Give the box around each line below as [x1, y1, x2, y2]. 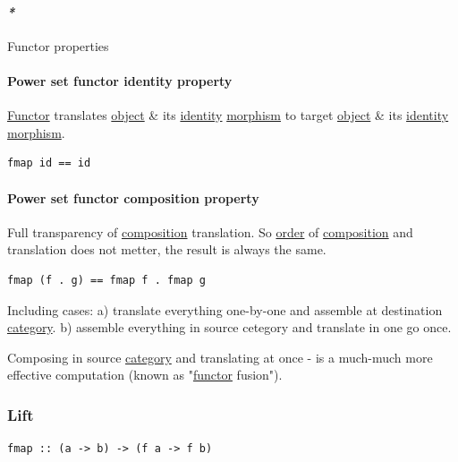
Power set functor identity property [7, 71, 233, 90]
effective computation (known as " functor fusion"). [7, 365, 283, 384]
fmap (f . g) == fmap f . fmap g [7, 273, 206, 287]
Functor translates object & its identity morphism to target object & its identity [7, 106, 449, 124]
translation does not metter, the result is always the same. [7, 240, 327, 259]
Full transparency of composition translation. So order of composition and [7, 222, 413, 241]
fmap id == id [7, 157, 91, 170]
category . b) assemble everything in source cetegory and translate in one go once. [7, 318, 452, 337]
